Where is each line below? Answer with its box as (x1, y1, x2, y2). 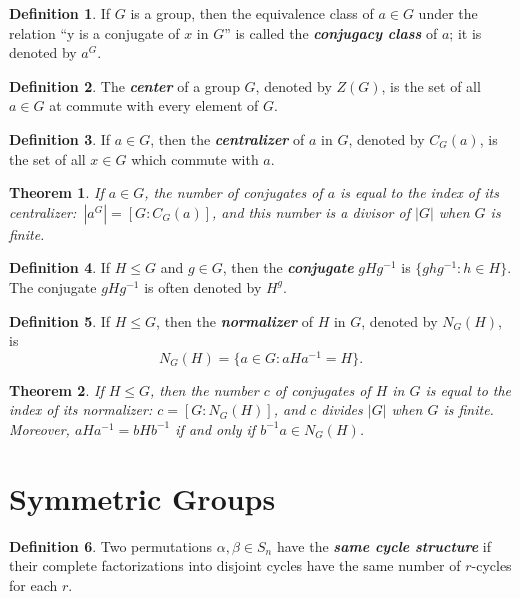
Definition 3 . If (9, 128, 111, 149)
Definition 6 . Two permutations (9, 535, 213, 556)
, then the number (150, 379, 259, 400)
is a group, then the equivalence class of (130, 3, 374, 23)
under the (418, 3, 478, 23)
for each (9, 574, 58, 595)
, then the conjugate (222, 257, 354, 278)
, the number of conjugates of (144, 182, 323, 203)
